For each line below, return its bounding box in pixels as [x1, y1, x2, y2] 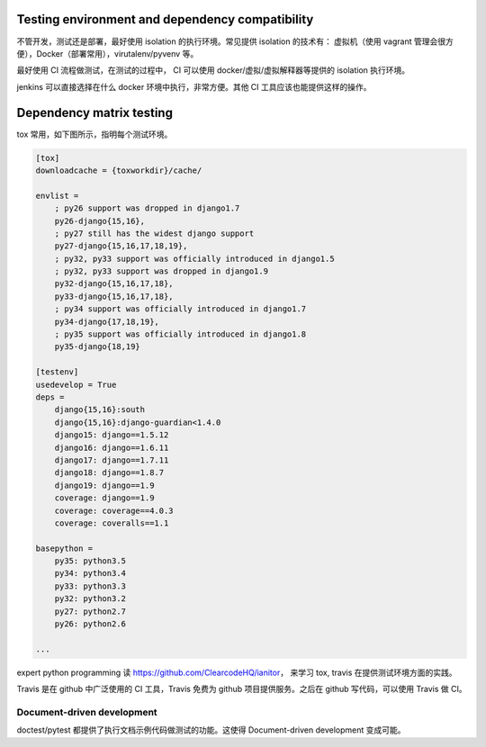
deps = [35, 392, 65, 402]
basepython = [35, 543, 94, 553]
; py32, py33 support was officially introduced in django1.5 [54, 253, 335, 264]
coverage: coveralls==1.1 [54, 517, 169, 528]
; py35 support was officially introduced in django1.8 [54, 329, 307, 339]
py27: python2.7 [54, 606, 126, 616]
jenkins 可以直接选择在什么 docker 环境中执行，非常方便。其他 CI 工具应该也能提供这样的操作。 [16, 81, 372, 92]
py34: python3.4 [54, 568, 126, 579]
